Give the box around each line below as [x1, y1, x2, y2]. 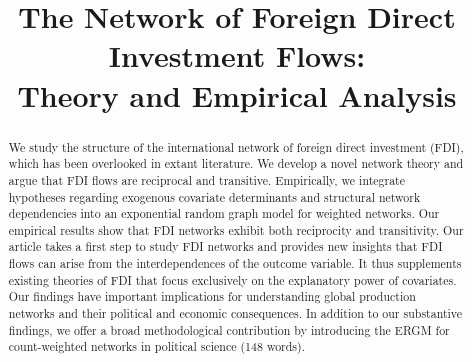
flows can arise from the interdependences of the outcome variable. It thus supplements [8, 255, 462, 272]
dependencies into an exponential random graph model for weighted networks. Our [8, 205, 440, 222]
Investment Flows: [108, 35, 366, 76]
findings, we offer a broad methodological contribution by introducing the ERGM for [8, 321, 450, 338]
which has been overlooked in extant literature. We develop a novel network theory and [8, 155, 464, 172]
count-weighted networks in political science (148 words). [8, 338, 305, 355]
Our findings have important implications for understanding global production [8, 288, 416, 305]
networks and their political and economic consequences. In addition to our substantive [8, 305, 463, 322]
